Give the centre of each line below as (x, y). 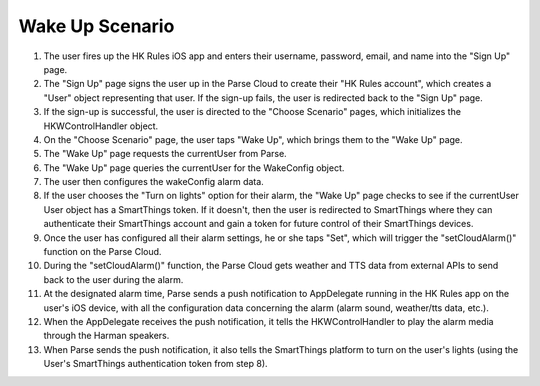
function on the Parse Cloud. (102, 252)
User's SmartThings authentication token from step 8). (156, 364)
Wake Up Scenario (96, 26)
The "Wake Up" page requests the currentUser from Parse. (165, 154)
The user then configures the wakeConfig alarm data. (153, 182)
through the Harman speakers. (106, 336)
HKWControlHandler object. (101, 126)
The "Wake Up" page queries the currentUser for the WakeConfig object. (194, 167)
